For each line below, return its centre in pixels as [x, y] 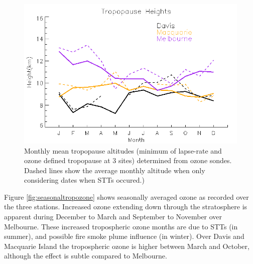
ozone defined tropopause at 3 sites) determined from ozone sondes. [128, 160]
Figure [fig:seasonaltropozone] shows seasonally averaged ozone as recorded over [126, 196]
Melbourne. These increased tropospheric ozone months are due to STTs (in [121, 226]
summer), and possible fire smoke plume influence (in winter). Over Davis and [124, 236]
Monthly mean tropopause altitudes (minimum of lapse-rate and [123, 150]
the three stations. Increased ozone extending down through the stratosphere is [126, 207]
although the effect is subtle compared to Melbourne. [86, 256]
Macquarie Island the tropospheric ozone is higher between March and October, [127, 246]
